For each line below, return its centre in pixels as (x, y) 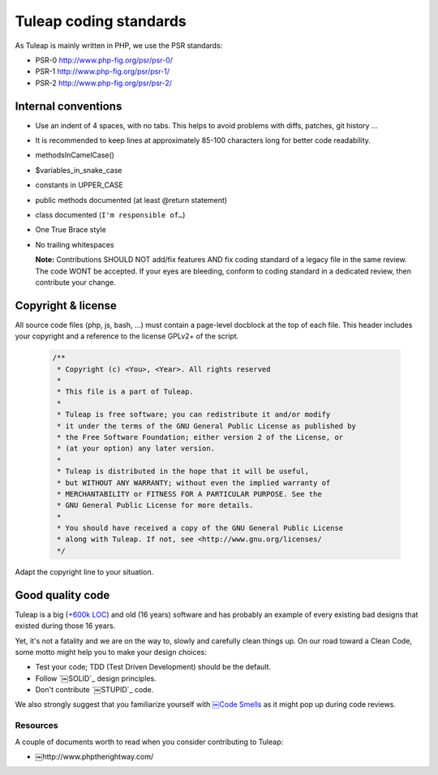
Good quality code (62, 595)
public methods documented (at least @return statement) (131, 200)
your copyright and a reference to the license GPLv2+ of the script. (127, 336)
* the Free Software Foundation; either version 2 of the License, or (200, 437)
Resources (36, 725)
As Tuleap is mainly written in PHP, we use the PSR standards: (119, 45)
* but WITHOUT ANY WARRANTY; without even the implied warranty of (194, 482)
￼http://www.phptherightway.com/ (94, 756)
